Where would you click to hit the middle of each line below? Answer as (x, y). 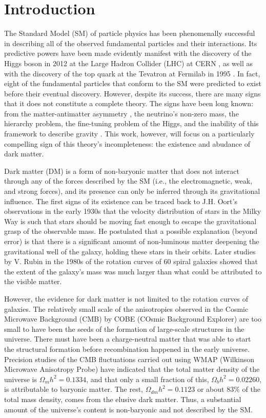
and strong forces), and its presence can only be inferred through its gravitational (132, 191)
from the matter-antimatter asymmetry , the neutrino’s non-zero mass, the (121, 113)
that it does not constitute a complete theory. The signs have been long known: (129, 103)
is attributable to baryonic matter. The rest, (74, 389)
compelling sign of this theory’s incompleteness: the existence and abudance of (127, 143)
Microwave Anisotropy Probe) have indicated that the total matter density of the (132, 369)
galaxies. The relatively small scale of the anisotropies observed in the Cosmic (126, 308)
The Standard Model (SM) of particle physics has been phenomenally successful (130, 33)
